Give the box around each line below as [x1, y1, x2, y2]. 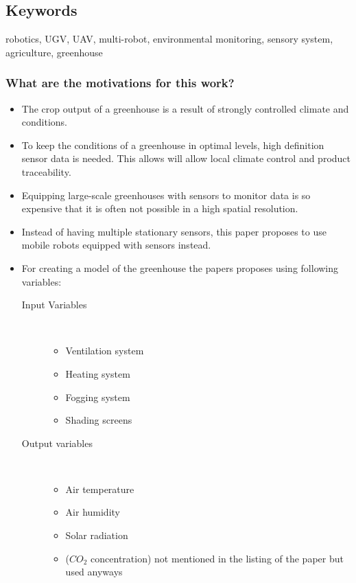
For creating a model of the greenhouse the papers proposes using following [21, 260, 339, 275]
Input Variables [21, 297, 87, 312]
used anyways [65, 564, 123, 579]
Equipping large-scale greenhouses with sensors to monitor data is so [21, 187, 311, 202]
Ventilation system [65, 343, 144, 358]
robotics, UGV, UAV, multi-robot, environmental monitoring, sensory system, [5, 32, 333, 46]
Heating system [65, 366, 130, 380]
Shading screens [65, 413, 132, 427]
